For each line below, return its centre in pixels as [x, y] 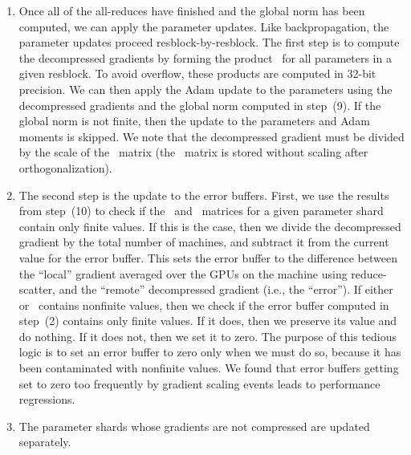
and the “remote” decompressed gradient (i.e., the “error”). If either [226, 289]
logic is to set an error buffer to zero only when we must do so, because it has [210, 352]
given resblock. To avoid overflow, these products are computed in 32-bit [197, 73]
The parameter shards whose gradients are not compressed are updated [194, 426]
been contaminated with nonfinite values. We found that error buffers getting [209, 368]
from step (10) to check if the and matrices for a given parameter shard [201, 211]
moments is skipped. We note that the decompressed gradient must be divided [212, 136]
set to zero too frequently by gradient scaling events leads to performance [199, 383]
